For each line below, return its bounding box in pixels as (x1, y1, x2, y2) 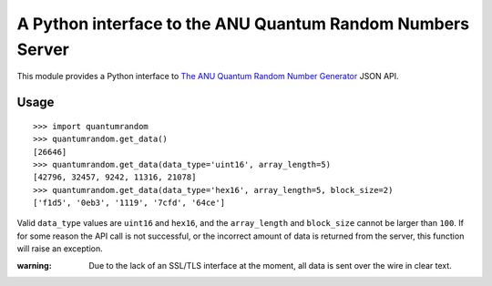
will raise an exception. (16, 243, 104, 254)
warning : (16, 260, 52, 271)
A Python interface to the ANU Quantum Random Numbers (16, 14, 469, 34)
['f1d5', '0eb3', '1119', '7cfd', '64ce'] (33, 198, 226, 209)
